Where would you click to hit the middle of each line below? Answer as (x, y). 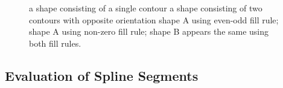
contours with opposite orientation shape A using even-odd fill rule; (154, 19)
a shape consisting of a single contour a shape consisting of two (146, 8)
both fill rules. (55, 43)
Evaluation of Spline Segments (102, 75)
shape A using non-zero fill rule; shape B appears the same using (149, 31)
